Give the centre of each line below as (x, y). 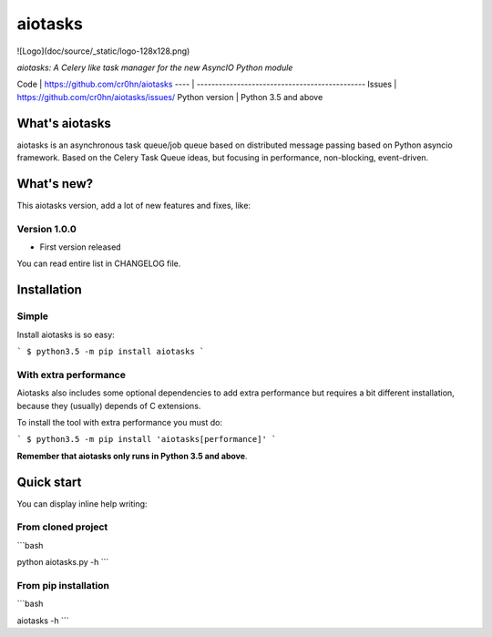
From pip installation (63, 585)
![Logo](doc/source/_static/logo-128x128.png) (103, 51)
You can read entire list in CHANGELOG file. (99, 263)
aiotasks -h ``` (43, 621)
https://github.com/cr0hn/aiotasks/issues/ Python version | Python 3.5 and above (170, 97)
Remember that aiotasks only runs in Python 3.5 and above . (132, 456)
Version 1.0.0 (46, 229)
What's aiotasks (64, 123)
